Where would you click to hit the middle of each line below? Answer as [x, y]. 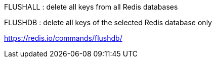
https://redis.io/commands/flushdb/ [63, 38]
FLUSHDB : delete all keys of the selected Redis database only [108, 22]
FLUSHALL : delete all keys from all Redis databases [91, 7]
